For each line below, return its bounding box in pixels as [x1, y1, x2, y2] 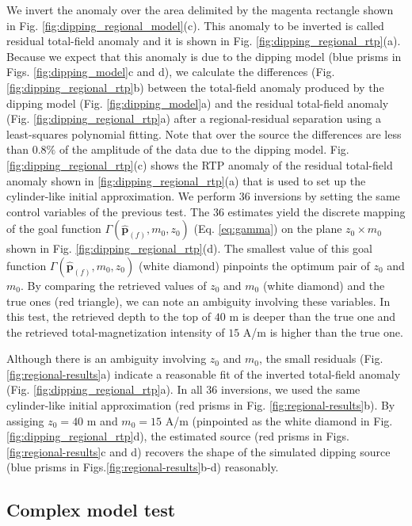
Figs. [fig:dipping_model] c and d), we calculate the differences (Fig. [6, 63, 335, 80]
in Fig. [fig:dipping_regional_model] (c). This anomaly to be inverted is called [6, 17, 384, 33]
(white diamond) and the [262, 276, 385, 293]
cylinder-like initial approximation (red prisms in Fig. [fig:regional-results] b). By [6, 397, 395, 414]
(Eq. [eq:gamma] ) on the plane [193, 220, 342, 237]
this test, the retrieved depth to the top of [6, 308, 212, 325]
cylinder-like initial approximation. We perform [6, 188, 236, 204]
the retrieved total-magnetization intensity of [6, 323, 225, 340]
